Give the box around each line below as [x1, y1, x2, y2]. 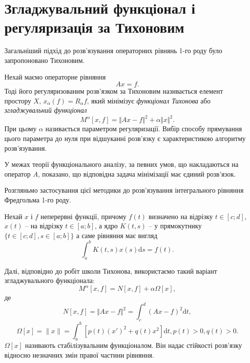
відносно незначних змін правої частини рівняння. [4, 350, 154, 360]
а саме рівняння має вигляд [76, 230, 158, 240]
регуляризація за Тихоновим [4, 17, 185, 37]
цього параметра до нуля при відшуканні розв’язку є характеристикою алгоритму [4, 133, 246, 143]
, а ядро [95, 221, 118, 231]
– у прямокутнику [148, 221, 202, 231]
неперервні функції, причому [41, 211, 126, 221]
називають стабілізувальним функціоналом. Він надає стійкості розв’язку [25, 340, 242, 350]
